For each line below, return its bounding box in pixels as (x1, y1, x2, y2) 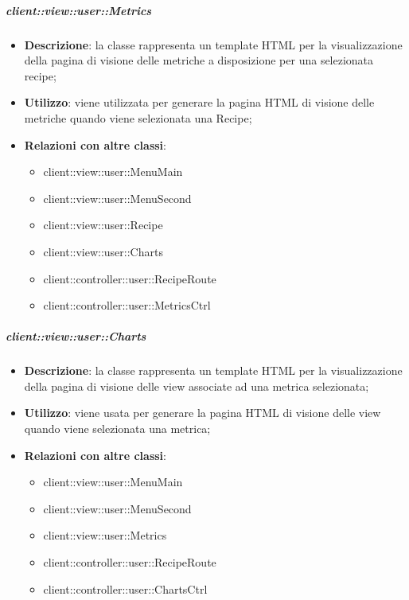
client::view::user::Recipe (43, 216, 163, 233)
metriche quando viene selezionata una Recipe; (24, 109, 252, 126)
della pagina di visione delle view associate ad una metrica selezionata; (24, 377, 369, 394)
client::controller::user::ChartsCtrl (43, 580, 208, 597)
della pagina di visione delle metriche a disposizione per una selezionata (24, 52, 374, 68)
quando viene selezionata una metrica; (24, 420, 211, 437)
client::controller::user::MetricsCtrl (43, 297, 211, 314)
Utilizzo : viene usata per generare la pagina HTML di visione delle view (24, 404, 381, 421)
